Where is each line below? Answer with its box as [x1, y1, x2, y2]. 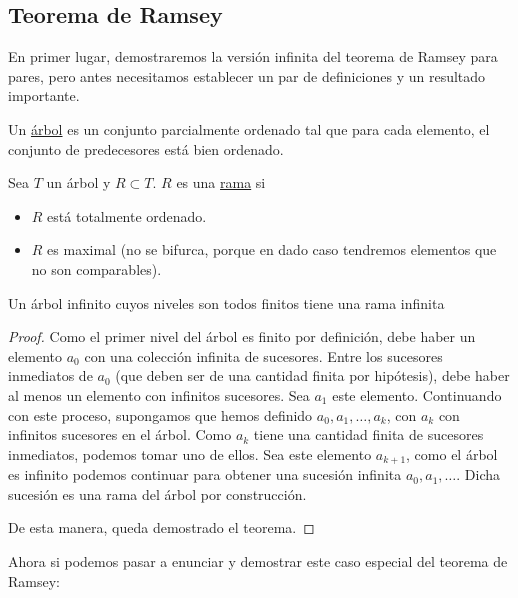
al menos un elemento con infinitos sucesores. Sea [8, 384, 310, 405]
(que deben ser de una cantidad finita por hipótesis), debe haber [115, 365, 510, 386]
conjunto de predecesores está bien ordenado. [8, 138, 284, 159]
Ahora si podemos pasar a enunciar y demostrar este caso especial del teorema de [8, 550, 508, 571]
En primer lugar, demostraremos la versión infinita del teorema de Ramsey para [8, 46, 498, 67]
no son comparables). [31, 258, 162, 279]
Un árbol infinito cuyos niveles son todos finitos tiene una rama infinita [8, 292, 445, 313]
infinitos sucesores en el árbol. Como [8, 424, 232, 445]
